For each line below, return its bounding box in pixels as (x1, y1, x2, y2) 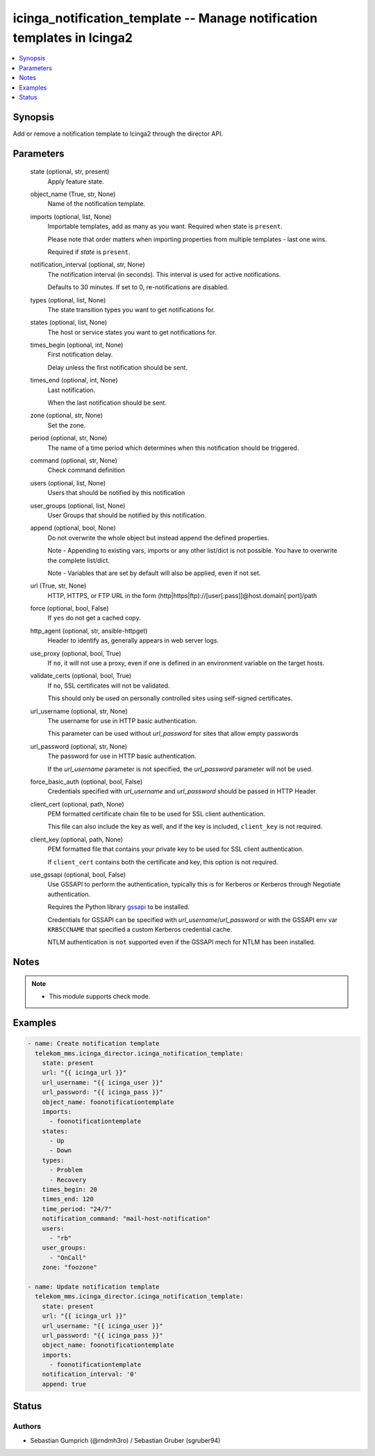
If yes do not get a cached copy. (47, 614, 142, 622)
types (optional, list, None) (30, 296, 106, 304)
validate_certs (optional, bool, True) (30, 672, 132, 680)
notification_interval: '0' (42, 1370, 138, 1378)
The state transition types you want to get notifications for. (47, 305, 215, 314)
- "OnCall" (49, 1254, 87, 1261)
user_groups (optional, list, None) (30, 501, 126, 510)
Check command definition (47, 466, 125, 474)
